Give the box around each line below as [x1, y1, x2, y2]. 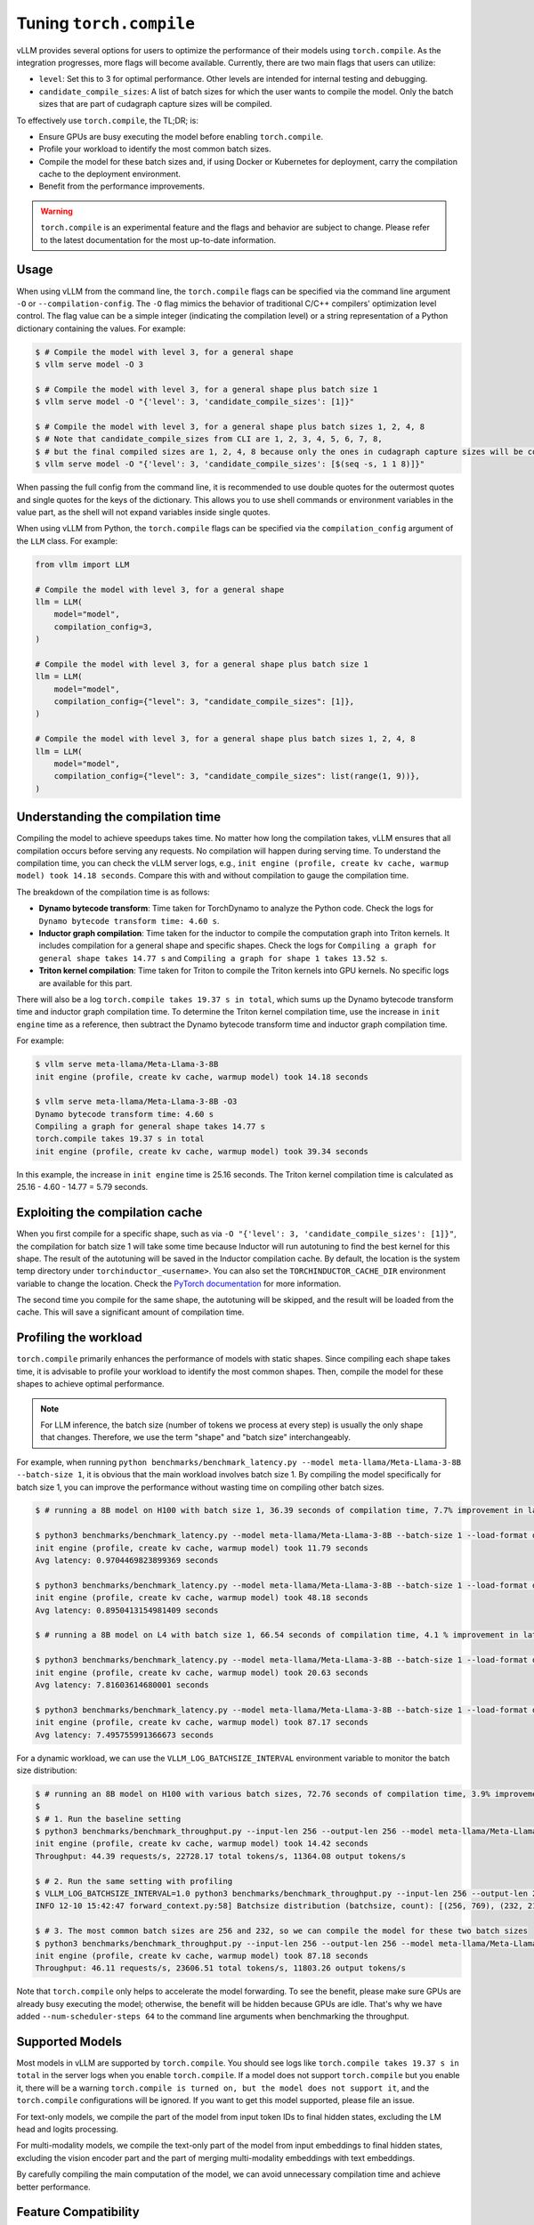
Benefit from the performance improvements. [38, 181, 205, 191]
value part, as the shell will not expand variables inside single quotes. [16, 506, 271, 517]
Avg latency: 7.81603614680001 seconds [35, 1679, 209, 1690]
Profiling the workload [16, 1331, 142, 1346]
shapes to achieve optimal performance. [16, 1379, 165, 1389]
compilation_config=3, [53, 621, 153, 632]
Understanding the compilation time [16, 810, 222, 825]
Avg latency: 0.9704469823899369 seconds [35, 1556, 219, 1566]
